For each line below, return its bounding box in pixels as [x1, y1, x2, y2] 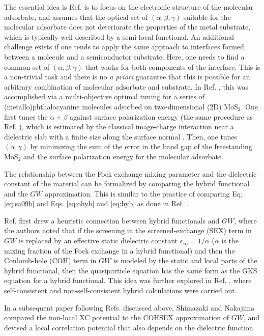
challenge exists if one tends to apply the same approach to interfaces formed [4, 41, 244, 52]
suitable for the [183, 11, 231, 22]
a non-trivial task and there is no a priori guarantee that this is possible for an [4, 71, 250, 82]
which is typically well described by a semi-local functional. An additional [4, 31, 234, 42]
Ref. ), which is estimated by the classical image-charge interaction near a [4, 121, 234, 132]
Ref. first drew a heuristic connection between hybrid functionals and [4, 215, 220, 226]
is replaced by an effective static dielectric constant [18, 235, 178, 246]
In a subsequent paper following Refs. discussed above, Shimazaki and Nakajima [4, 302, 255, 313]
